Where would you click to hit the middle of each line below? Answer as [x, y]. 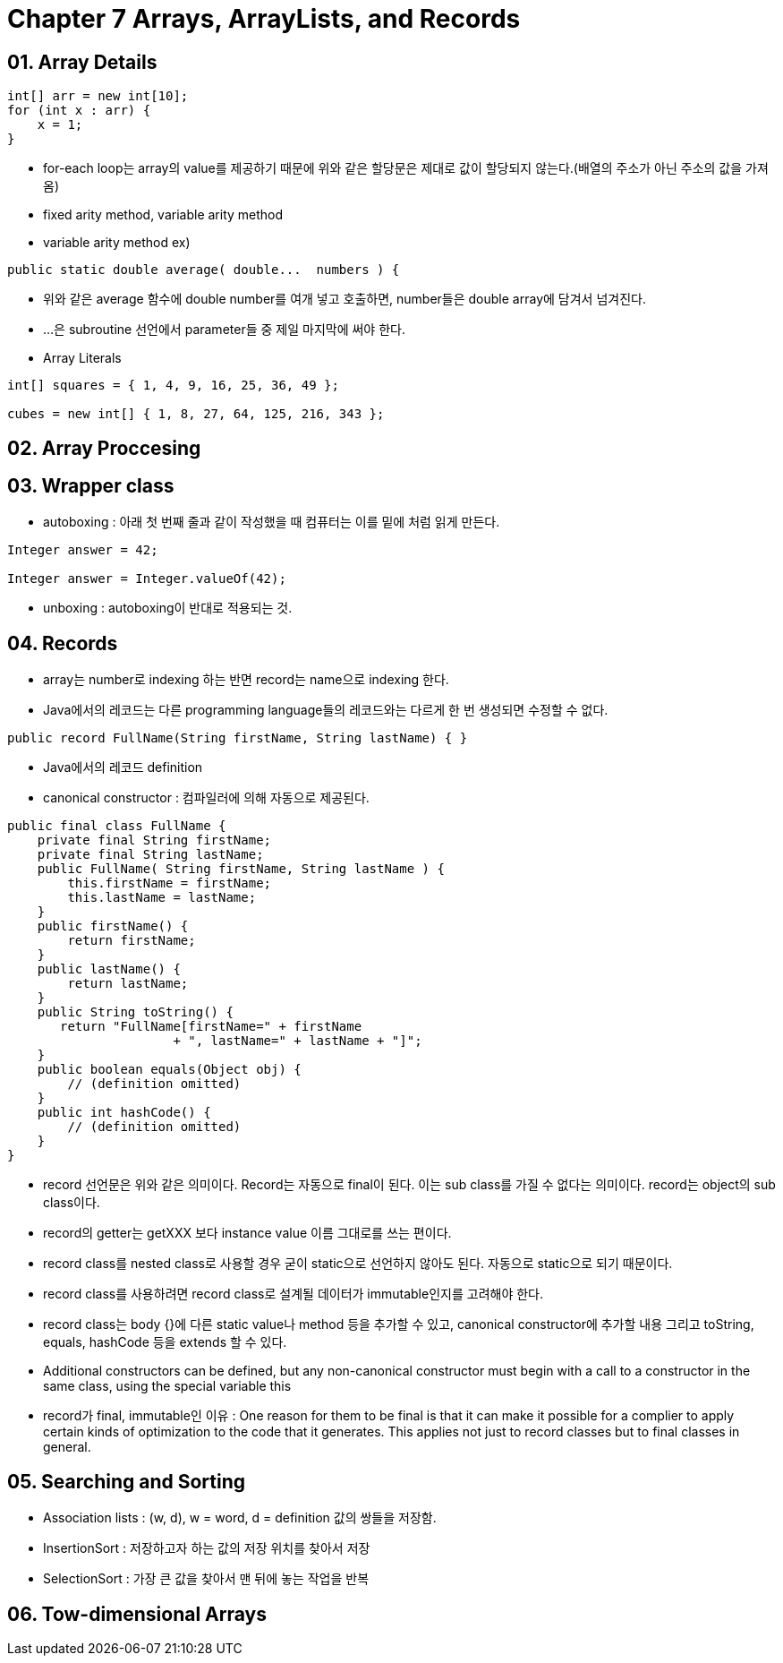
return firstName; [132, 941]
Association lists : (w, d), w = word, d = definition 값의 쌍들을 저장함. [240, 1518]
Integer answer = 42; [83, 550]
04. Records [63, 643]
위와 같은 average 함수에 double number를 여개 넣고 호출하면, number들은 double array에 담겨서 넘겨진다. [345, 299]
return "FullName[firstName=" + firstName [211, 1027]
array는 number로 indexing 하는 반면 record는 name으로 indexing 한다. [246, 680]
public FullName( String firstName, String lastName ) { [241, 869]
